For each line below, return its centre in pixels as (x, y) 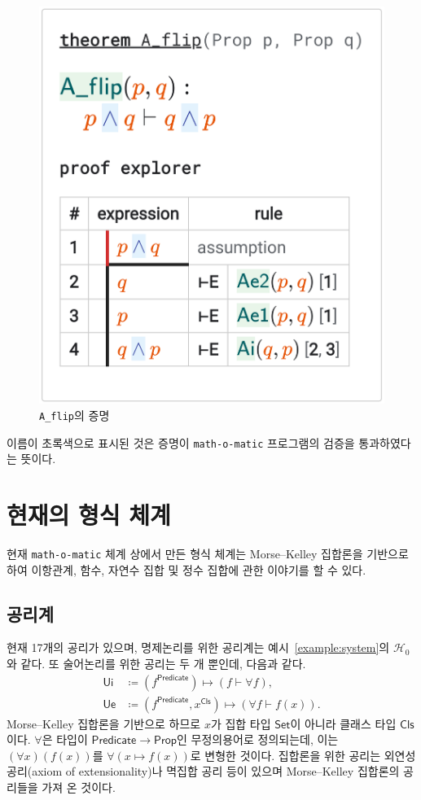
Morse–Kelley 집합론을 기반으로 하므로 (104, 723)
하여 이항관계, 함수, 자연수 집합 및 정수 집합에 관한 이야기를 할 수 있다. (186, 569)
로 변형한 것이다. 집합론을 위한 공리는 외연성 (303, 755)
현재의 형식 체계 (89, 515)
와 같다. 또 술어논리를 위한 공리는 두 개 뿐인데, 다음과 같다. (156, 664)
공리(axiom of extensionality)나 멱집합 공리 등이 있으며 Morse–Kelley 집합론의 (203, 771)
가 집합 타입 (241, 723)
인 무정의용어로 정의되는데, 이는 (258, 739)
